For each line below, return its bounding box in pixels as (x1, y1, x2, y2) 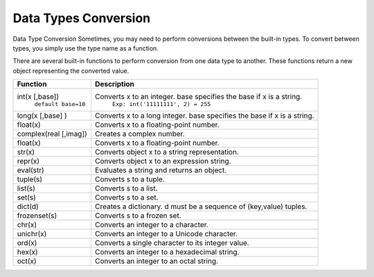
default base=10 (34, 100, 86, 108)
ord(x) (17, 238, 37, 248)
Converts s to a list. (94, 184, 159, 193)
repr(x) (17, 157, 40, 166)
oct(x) (17, 256, 37, 266)
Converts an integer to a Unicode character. (94, 229, 238, 239)
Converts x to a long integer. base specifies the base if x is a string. (94, 111, 314, 120)
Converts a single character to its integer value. (94, 238, 249, 248)
